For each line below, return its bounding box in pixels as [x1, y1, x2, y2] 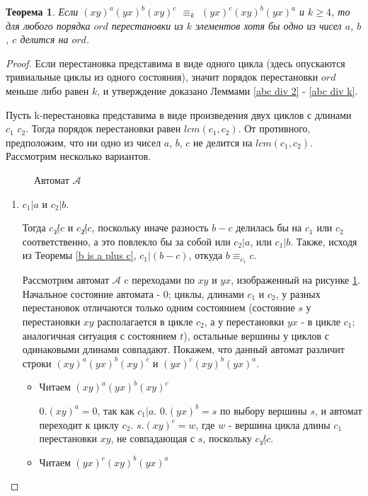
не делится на [193, 134, 253, 149]
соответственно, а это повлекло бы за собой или [22, 233, 231, 248]
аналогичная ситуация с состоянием [22, 328, 177, 342]
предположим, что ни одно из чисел [6, 134, 161, 149]
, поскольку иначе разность [91, 220, 209, 235]
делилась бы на [236, 220, 302, 235]
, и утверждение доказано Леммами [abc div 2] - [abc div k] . [97, 83, 358, 98]
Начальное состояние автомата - [22, 286, 161, 301]
